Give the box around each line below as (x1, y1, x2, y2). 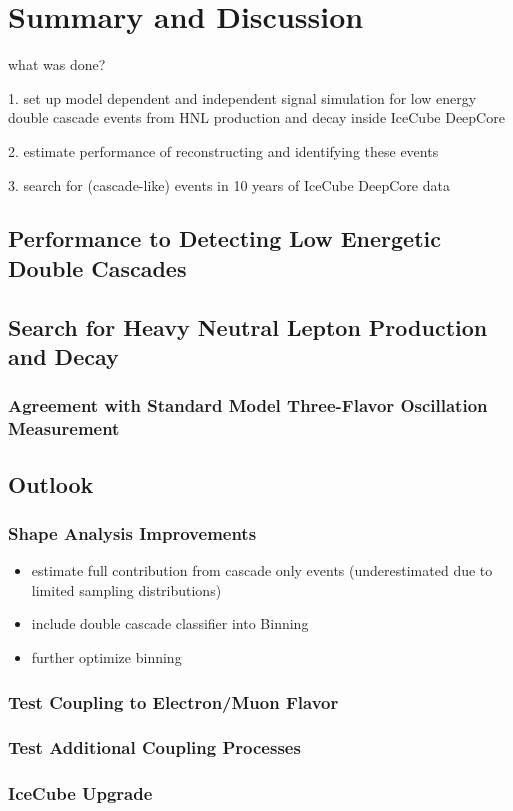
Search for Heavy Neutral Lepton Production (8, 311, 488, 342)
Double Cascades (8, 252, 187, 283)
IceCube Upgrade (8, 781, 153, 806)
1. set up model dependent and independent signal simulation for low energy (8, 87, 477, 108)
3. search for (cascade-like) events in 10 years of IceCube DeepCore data (8, 174, 450, 195)
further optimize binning (31, 646, 182, 667)
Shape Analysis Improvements (8, 520, 257, 545)
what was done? (8, 54, 106, 75)
